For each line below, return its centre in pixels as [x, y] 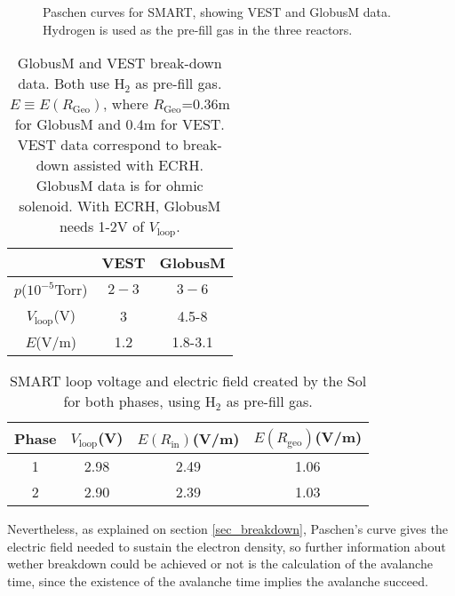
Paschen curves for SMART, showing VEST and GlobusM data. [217, 12]
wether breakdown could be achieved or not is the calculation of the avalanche [220, 564]
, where [126, 104]
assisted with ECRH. [138, 165]
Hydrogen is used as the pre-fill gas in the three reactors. [198, 29]
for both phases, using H [140, 401]
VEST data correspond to [98, 145]
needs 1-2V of [102, 226]
